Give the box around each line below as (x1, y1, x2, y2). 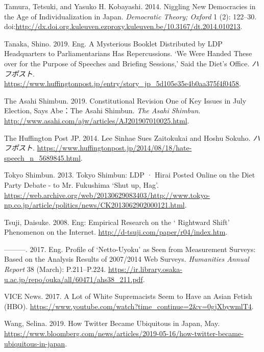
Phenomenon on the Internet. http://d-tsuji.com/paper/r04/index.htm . (4, 227, 228, 237)
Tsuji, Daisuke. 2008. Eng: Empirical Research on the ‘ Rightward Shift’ (4, 216, 230, 227)
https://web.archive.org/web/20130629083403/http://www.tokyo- (4, 189, 210, 200)
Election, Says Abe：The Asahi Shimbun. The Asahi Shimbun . (4, 105, 201, 116)
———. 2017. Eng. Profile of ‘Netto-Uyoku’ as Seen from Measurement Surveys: (4, 243, 256, 254)
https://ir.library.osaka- (108, 264, 182, 274)
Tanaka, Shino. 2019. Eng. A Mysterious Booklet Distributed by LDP (4, 38, 223, 48)
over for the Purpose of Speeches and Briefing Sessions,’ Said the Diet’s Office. (4, 58, 250, 68)
